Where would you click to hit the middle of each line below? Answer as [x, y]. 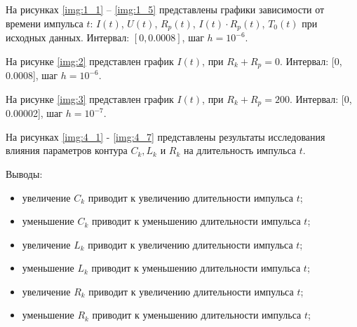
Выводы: [24, 173]
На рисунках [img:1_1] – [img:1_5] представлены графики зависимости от [165, 9]
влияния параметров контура [67, 150]
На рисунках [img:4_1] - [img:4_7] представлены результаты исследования [166, 136]
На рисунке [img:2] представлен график [90, 61]
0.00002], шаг [34, 113]
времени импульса [45, 23]
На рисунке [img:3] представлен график [90, 98]
